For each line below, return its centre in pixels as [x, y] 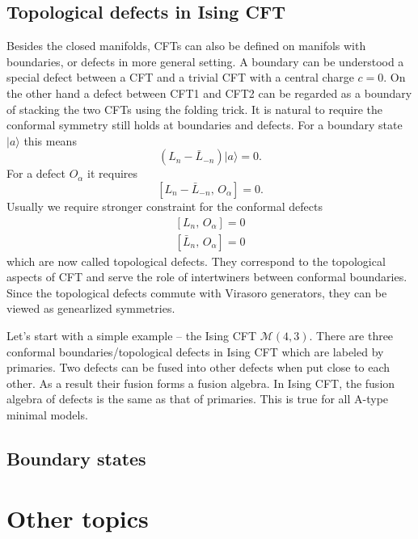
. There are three [351, 335]
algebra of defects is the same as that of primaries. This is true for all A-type [198, 399]
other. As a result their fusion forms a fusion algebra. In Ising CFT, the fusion [201, 383]
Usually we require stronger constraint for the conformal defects [165, 206]
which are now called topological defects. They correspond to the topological [196, 261]
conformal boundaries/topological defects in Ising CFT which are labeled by [195, 351]
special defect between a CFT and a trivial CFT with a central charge [180, 77]
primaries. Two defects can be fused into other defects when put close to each [198, 367]
